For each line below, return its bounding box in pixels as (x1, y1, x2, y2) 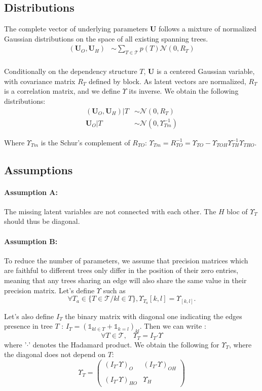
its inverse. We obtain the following (129, 86, 239, 96)
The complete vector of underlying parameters (4, 23, 148, 34)
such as (103, 285, 126, 295)
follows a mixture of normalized (159, 23, 257, 34)
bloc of (227, 206, 248, 216)
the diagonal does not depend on (4, 349, 105, 360)
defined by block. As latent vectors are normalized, (88, 75, 246, 86)
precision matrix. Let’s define (4, 285, 95, 295)
